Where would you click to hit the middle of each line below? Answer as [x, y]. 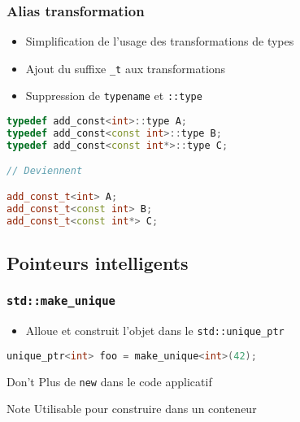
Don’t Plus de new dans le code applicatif [109, 381]
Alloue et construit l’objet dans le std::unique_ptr [155, 331]
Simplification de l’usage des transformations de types [160, 41]
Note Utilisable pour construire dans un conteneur [132, 409]
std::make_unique [61, 301]
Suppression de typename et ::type [114, 96]
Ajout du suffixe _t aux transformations [126, 68]
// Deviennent [45, 171]
